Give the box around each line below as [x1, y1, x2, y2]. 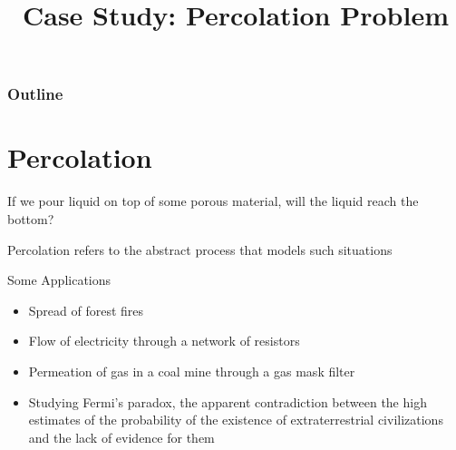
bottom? [7, 210, 54, 229]
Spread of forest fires [28, 300, 144, 319]
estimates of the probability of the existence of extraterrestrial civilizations [28, 410, 443, 429]
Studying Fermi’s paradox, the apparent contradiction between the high [28, 392, 427, 411]
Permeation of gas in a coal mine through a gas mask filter [28, 361, 355, 380]
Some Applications [7, 270, 112, 289]
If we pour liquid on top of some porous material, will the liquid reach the [7, 191, 419, 210]
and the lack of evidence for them [28, 427, 215, 446]
